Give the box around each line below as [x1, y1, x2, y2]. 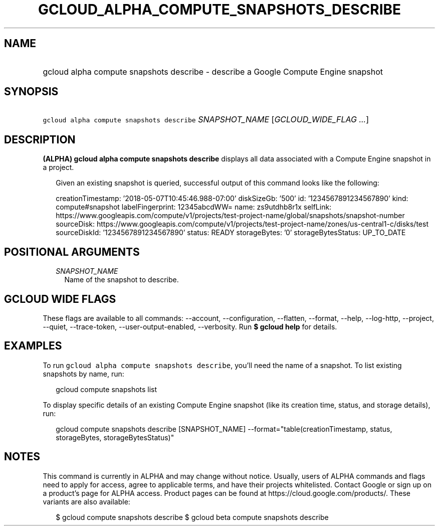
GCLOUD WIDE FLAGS [4, 292, 116, 305]
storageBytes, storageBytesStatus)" [56, 433, 174, 442]
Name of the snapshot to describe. [64, 275, 179, 284]
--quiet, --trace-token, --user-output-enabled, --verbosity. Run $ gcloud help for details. [43, 322, 337, 331]
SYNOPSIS [4, 85, 59, 98]
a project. [43, 163, 74, 172]
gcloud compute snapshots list [56, 385, 157, 394]
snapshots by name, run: [43, 369, 124, 378]
